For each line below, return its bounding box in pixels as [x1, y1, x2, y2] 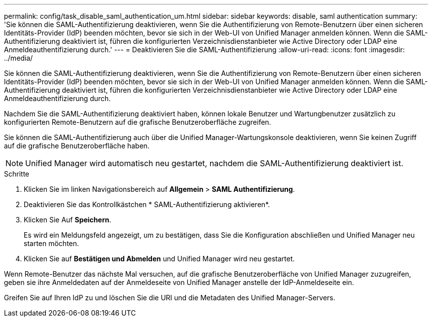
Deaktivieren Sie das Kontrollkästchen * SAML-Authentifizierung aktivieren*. [24, 200, 270, 209]
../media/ [4, 54, 33, 62]
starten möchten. [24, 239, 79, 248]
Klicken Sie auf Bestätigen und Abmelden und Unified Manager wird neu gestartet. [24, 254, 295, 263]
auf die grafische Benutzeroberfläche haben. [4, 142, 150, 150]
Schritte [4, 170, 30, 178]
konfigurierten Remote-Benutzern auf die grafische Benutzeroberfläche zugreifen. [4, 118, 271, 126]
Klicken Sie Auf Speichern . [24, 215, 111, 224]
